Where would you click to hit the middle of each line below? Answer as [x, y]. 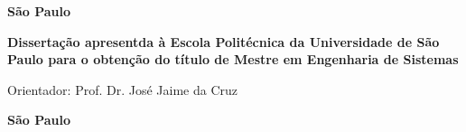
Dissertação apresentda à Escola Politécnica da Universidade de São [224, 41]
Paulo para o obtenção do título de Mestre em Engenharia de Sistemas [233, 59]
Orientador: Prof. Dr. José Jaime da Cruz [123, 89]
